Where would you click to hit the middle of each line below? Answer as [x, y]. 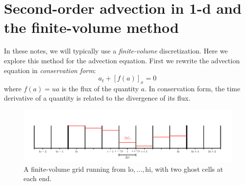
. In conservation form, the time [193, 88]
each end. [38, 178]
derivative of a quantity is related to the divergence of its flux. [97, 98]
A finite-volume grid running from [75, 169]
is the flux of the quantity [100, 88]
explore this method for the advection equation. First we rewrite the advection [122, 60]
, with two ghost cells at [187, 169]
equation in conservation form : [50, 70]
